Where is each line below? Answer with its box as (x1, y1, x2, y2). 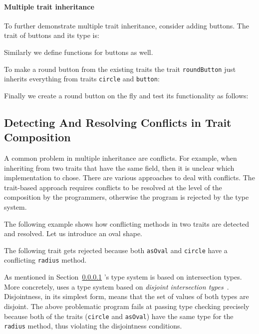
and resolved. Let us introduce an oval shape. (4, 228, 143, 239)
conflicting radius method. (4, 255, 87, 265)
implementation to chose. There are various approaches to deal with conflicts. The (4, 172, 255, 183)
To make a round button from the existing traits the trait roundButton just (4, 63, 236, 74)
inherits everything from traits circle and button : (4, 73, 160, 84)
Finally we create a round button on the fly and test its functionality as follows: (4, 90, 249, 100)
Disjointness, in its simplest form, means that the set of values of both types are (4, 291, 249, 302)
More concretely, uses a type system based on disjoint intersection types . (4, 281, 229, 292)
